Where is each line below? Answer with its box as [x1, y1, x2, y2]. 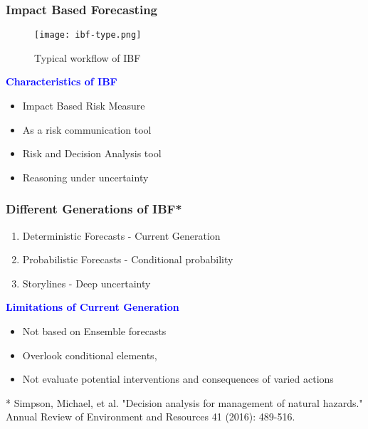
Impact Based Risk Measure [22, 98, 145, 113]
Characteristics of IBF [6, 74, 117, 89]
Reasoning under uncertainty [22, 169, 149, 184]
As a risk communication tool [22, 122, 152, 137]
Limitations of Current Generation [6, 300, 179, 314]
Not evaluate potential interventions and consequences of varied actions [22, 371, 334, 386]
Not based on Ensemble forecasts [22, 324, 167, 339]
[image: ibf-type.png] [34, 30, 142, 41]
